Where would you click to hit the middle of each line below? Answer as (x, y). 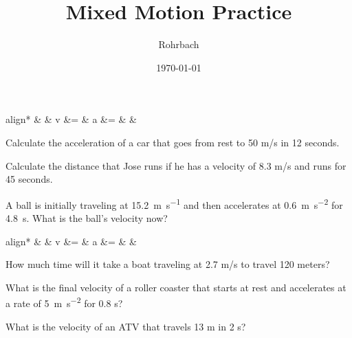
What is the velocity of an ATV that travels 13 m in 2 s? (126, 326)
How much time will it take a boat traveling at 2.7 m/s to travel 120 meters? (168, 264)
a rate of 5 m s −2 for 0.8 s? (64, 302)
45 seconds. (29, 179)
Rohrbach (179, 44)
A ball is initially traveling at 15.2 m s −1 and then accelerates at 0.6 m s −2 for (174, 203)
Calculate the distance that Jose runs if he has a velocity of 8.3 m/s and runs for (176, 165)
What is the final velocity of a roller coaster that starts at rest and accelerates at (176, 287)
